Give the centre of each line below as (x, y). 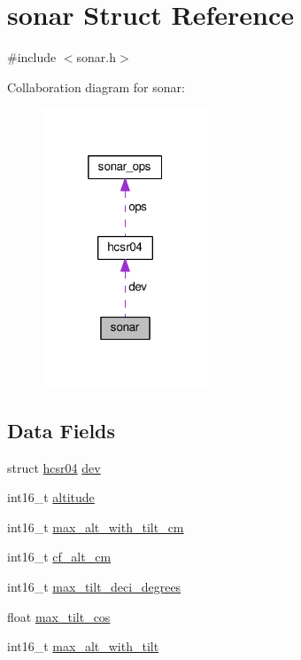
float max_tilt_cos (59, 616)
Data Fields (62, 430)
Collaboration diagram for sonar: (96, 86)
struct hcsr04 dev (54, 467)
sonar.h (96, 57)
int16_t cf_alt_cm (59, 557)
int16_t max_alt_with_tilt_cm (96, 526)
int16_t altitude (51, 497)
